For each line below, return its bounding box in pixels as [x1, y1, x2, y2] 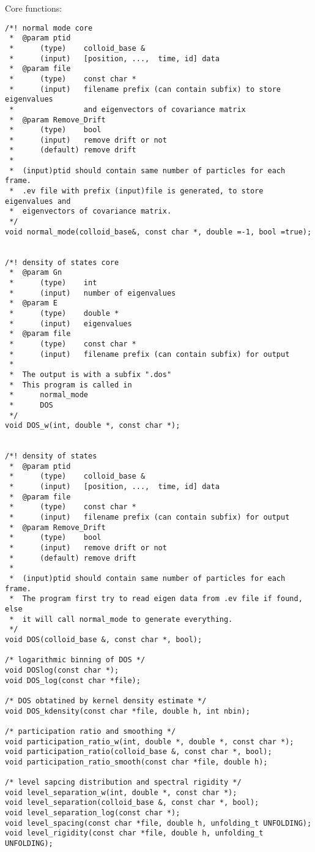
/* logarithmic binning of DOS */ [5, 656, 146, 665]
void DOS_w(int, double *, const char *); [5, 421, 180, 430]
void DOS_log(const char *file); [5, 676, 141, 685]
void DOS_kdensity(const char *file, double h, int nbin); [5, 706, 250, 716]
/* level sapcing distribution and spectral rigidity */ [5, 778, 242, 787]
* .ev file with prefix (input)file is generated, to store [9, 187, 264, 196]
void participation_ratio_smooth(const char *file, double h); [5, 757, 268, 766]
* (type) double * [9, 308, 119, 318]
